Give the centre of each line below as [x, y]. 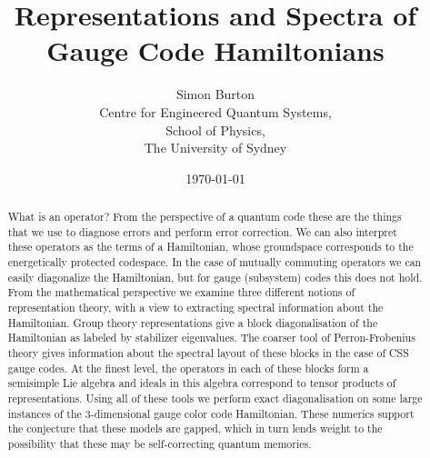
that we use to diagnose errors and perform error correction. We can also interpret [202, 231]
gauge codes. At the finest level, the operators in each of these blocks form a [188, 368]
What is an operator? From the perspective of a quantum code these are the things [205, 217]
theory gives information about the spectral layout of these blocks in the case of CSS [208, 352]
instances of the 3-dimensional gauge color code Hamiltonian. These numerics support [211, 413]
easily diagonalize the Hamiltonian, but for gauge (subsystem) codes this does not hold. [215, 277]
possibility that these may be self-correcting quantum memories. [160, 443]
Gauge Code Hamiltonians [215, 50]
